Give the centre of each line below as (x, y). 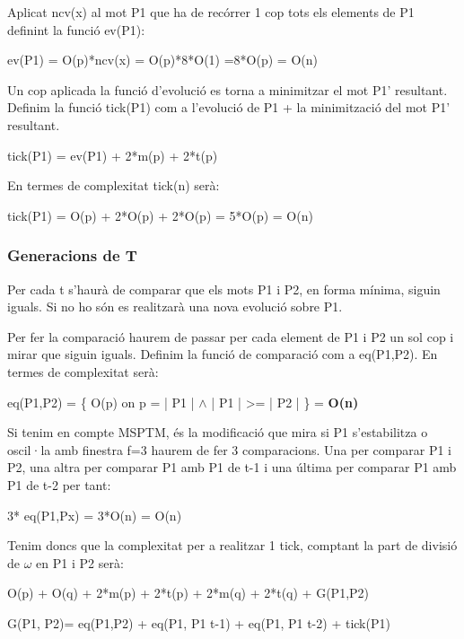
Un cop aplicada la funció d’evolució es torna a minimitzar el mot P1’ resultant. (228, 89)
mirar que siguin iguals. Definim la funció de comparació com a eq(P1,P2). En (223, 354)
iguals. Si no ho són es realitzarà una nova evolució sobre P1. (175, 306)
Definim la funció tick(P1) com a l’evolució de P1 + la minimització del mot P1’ (229, 107)
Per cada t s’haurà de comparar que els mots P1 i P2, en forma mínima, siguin (224, 289)
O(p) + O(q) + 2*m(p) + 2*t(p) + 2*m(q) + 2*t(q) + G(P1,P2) (188, 593)
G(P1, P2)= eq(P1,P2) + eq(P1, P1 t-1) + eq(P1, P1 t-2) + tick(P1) (199, 622)
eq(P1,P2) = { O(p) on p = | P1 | (101, 402)
